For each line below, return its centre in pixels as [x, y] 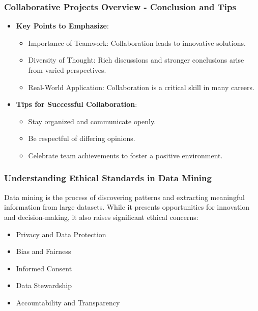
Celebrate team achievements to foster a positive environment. [125, 155]
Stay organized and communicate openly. [92, 121]
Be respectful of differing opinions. [82, 138]
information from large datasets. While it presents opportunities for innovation [127, 207]
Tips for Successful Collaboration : [77, 104]
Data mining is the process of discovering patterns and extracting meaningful [124, 197]
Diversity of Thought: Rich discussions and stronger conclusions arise [136, 60]
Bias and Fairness [44, 251]
